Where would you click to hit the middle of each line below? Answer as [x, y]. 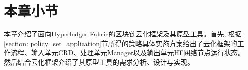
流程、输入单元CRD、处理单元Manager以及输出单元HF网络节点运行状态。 [128, 52]
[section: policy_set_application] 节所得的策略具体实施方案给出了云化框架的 [121, 43]
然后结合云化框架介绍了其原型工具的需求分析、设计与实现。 [99, 62]
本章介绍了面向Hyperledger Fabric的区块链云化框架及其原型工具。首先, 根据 [123, 34]
